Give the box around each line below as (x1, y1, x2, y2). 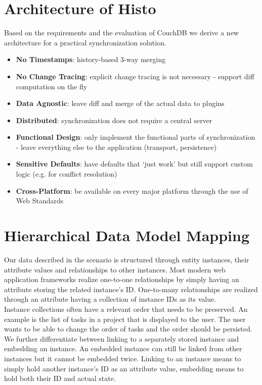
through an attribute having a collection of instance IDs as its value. (4, 294, 216, 304)
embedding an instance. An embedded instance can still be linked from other (4, 343, 242, 354)
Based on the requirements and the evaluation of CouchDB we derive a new (4, 27, 239, 38)
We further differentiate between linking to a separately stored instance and (4, 333, 239, 344)
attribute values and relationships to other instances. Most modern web (4, 264, 226, 274)
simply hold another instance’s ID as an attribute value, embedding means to (4, 363, 244, 373)
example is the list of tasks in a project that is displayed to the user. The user (4, 313, 246, 324)
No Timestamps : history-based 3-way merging (16, 54, 166, 65)
